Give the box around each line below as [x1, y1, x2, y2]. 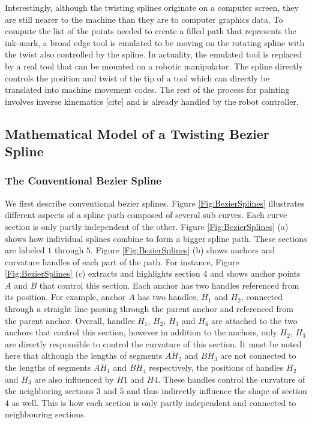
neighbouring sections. [5, 408, 86, 420]
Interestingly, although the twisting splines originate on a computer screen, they [5, 1, 299, 13]
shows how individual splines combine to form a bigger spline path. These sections [5, 232, 307, 244]
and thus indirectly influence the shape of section [127, 384, 307, 397]
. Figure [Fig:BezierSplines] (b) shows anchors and [90, 244, 275, 256]
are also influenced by [34, 372, 114, 385]
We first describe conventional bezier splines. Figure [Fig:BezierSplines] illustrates [5, 196, 305, 209]
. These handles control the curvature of [158, 372, 305, 385]
